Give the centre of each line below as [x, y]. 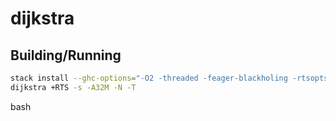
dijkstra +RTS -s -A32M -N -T [73, 87]
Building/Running [66, 55]
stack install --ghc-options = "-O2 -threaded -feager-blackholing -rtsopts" [171, 78]
